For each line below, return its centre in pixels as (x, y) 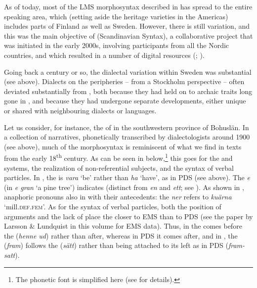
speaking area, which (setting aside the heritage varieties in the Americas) (116, 16)
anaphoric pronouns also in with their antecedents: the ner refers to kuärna (118, 197)
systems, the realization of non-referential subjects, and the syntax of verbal (119, 168)
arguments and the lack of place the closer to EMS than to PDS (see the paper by (128, 216)
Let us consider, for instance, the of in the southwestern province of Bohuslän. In (127, 127)
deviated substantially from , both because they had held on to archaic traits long (128, 91)
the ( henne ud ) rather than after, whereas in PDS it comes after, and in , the (121, 235)
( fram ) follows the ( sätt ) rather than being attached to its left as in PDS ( (116, 245)
